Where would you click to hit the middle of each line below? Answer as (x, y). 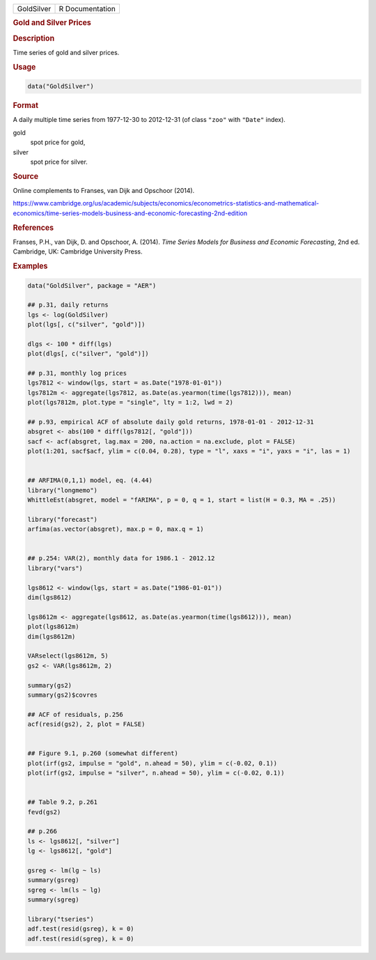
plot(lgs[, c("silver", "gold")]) (86, 325)
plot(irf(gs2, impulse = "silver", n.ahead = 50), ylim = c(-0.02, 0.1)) (156, 773)
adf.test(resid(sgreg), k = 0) (81, 938)
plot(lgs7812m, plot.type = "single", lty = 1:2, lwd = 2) (130, 403)
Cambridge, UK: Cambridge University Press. (78, 251)
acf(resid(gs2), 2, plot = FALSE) (86, 724)
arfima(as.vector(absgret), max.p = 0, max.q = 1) (116, 529)
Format (25, 106)
